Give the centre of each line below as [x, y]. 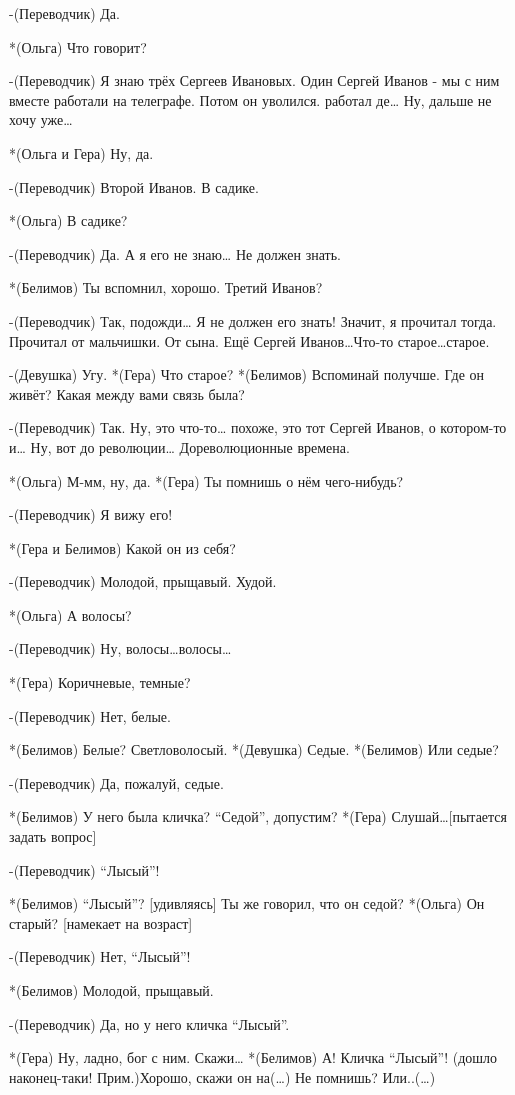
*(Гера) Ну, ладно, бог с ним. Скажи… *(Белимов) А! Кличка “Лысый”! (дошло [253, 1057]
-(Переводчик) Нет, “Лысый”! [100, 956]
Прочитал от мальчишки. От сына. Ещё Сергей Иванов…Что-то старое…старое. [249, 340]
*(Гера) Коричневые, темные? [100, 682]
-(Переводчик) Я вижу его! [91, 514]
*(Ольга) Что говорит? [78, 46]
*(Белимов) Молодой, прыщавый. [111, 990]
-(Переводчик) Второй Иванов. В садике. [134, 186]
